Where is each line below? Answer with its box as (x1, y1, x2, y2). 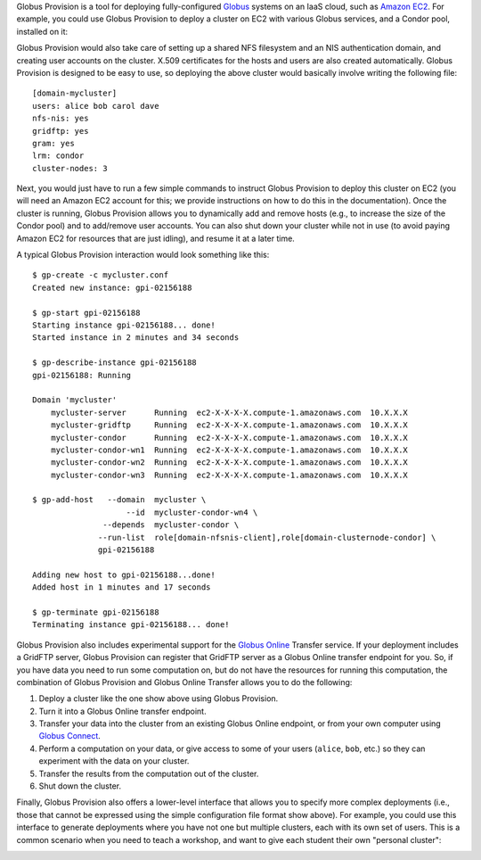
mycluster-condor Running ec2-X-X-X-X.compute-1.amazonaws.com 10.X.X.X (50, 433, 409, 442)
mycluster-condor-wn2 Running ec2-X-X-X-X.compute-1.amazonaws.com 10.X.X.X (50, 458, 409, 467)
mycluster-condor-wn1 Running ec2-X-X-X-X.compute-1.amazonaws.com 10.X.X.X (50, 444, 409, 455)
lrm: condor (32, 151, 85, 161)
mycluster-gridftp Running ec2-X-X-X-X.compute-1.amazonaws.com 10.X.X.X (50, 420, 409, 430)
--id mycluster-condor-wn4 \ (126, 507, 258, 517)
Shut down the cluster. (38, 781, 122, 791)
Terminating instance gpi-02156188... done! (32, 620, 231, 630)
